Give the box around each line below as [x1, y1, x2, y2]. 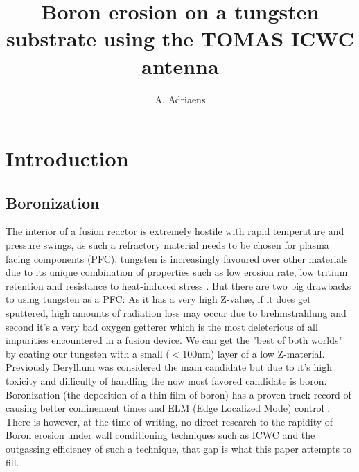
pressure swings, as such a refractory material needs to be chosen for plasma [6, 238, 329, 252]
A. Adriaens [155, 91, 206, 106]
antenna [141, 51, 219, 80]
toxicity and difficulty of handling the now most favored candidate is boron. [6, 374, 327, 388]
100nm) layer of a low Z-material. [182, 346, 325, 360]
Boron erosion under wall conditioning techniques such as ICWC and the [6, 428, 315, 442]
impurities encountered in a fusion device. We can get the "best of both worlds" [6, 333, 342, 347]
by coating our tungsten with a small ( [6, 346, 170, 360]
